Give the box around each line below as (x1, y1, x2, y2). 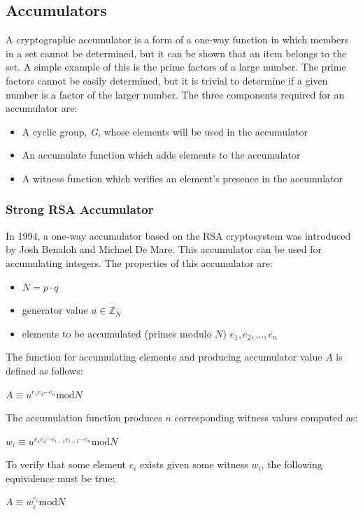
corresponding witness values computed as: (174, 410, 358, 425)
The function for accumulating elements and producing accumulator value (6, 349, 322, 364)
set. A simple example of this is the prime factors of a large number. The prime (6, 59, 346, 74)
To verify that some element (6, 457, 126, 472)
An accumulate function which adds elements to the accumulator (22, 147, 301, 162)
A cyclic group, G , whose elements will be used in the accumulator (22, 124, 308, 138)
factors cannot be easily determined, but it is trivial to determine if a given (6, 73, 328, 87)
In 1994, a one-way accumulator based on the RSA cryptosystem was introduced (6, 228, 351, 242)
